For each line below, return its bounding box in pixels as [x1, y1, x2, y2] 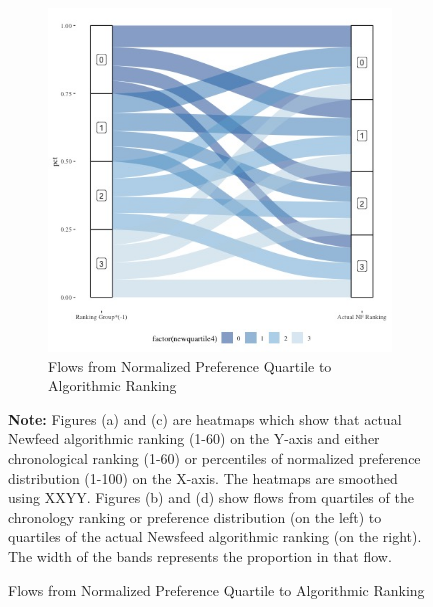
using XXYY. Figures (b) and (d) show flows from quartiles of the [8, 487, 414, 508]
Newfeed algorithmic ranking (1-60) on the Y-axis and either [8, 428, 380, 449]
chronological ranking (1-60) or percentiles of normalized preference [8, 447, 421, 468]
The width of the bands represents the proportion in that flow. [8, 545, 392, 566]
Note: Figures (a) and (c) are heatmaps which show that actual [8, 408, 402, 429]
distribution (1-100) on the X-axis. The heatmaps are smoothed [8, 467, 398, 488]
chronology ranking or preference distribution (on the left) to [8, 506, 382, 527]
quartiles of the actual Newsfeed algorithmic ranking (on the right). [8, 526, 422, 547]
